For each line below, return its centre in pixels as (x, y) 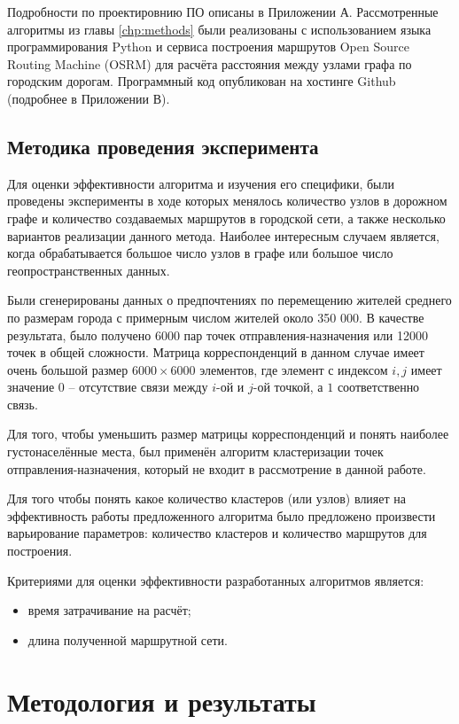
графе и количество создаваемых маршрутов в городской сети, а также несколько (226, 218)
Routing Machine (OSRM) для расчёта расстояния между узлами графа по (210, 63)
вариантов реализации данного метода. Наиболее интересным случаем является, (223, 235)
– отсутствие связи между (138, 387)
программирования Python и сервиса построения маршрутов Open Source (208, 47)
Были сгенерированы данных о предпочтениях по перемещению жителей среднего (229, 300)
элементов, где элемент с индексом (294, 369)
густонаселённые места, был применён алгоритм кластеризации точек (195, 452)
